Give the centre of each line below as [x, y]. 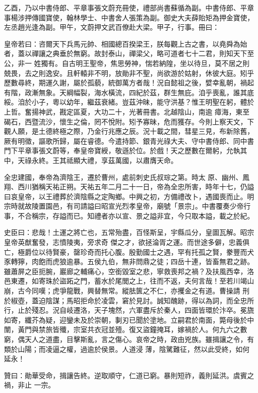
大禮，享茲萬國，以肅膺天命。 [129, 160]
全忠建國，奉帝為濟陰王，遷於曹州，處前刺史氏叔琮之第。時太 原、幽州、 [123, 177]
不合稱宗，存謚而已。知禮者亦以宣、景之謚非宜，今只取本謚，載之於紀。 [136, 215]
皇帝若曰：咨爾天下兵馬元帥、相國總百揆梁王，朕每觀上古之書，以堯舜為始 [126, 43]
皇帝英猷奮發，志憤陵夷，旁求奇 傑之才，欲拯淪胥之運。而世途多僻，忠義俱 [127, 242]
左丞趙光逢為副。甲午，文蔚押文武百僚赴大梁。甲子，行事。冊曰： [112, 27]
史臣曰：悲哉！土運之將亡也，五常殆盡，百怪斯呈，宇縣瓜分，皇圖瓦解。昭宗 [129, 232]
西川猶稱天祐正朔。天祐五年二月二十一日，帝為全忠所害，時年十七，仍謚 [136, 187]
